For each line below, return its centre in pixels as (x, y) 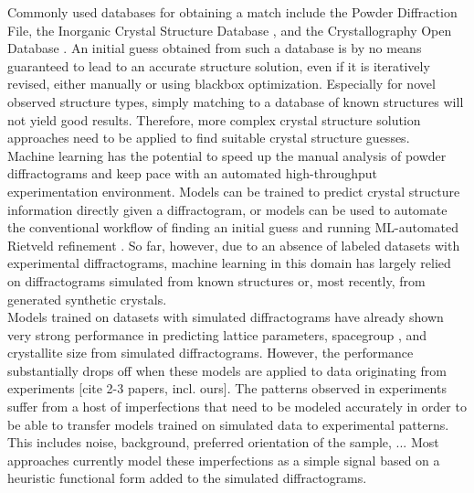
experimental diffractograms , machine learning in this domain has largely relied (229, 263)
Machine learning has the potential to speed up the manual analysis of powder (227, 155)
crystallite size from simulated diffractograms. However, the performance (211, 353)
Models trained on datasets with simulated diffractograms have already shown (226, 317)
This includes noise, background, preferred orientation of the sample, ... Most (223, 442)
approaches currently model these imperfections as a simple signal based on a (224, 460)
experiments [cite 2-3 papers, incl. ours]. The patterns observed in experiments (227, 388)
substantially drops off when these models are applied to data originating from (227, 370)
